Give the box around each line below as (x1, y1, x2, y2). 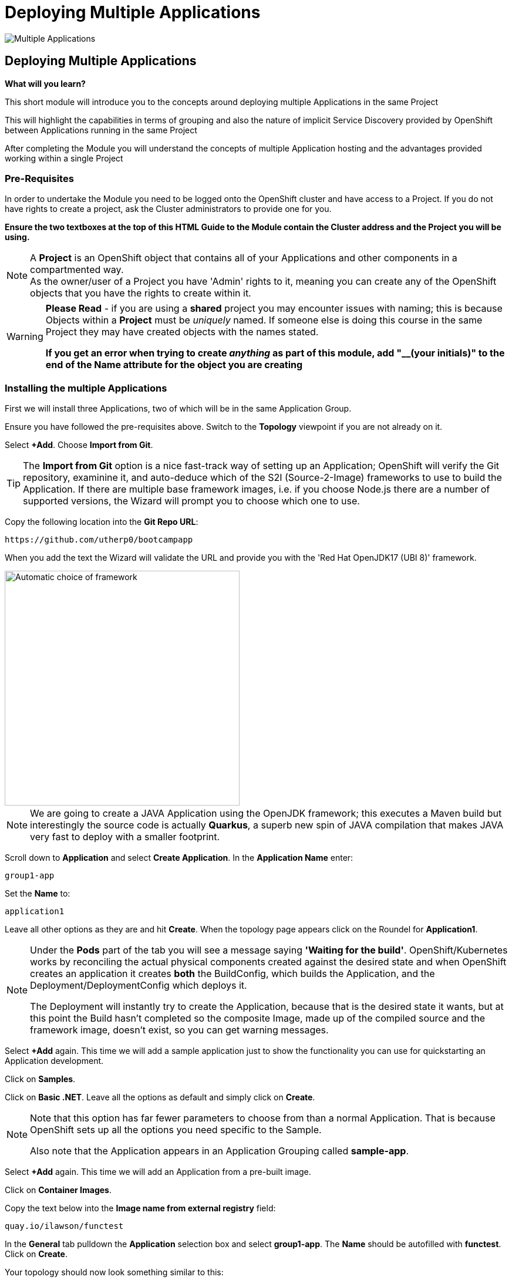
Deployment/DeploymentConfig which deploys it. (30, 979, 247, 992)
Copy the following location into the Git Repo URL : (5, 517, 198, 527)
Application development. (5, 1056, 104, 1066)
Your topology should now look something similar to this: (5, 1267, 224, 1278)
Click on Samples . (5, 1074, 76, 1084)
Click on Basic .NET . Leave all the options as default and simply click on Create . (5, 1092, 315, 1103)
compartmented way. (30, 264, 124, 276)
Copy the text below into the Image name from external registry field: (5, 1203, 276, 1214)
